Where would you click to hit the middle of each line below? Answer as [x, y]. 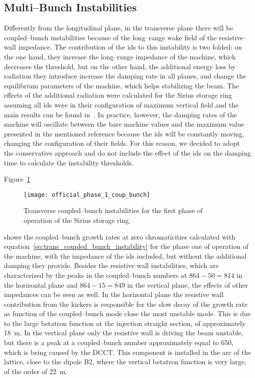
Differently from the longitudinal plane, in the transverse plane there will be [119, 28]
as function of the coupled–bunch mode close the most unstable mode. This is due [127, 313]
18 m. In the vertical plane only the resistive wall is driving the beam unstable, [124, 333]
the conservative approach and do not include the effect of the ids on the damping [127, 152]
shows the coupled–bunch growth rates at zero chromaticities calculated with [120, 236]
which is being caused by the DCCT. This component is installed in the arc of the [128, 352]
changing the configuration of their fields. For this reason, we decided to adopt [122, 143]
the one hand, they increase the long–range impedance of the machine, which [120, 56]
